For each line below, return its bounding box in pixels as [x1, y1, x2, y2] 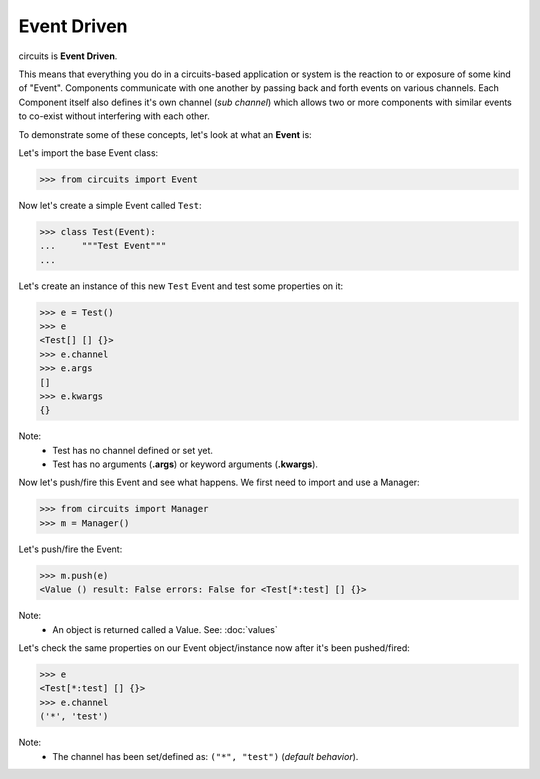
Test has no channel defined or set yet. [52, 444, 214, 456]
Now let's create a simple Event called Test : [18, 199, 202, 211]
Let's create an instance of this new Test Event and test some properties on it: [18, 280, 344, 292]
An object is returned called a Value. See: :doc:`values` [52, 623, 279, 635]
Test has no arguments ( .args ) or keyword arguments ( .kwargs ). [52, 458, 319, 470]
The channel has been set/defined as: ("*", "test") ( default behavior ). [52, 750, 359, 762]
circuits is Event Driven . [18, 50, 118, 62]
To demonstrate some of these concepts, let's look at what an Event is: [18, 128, 312, 140]
